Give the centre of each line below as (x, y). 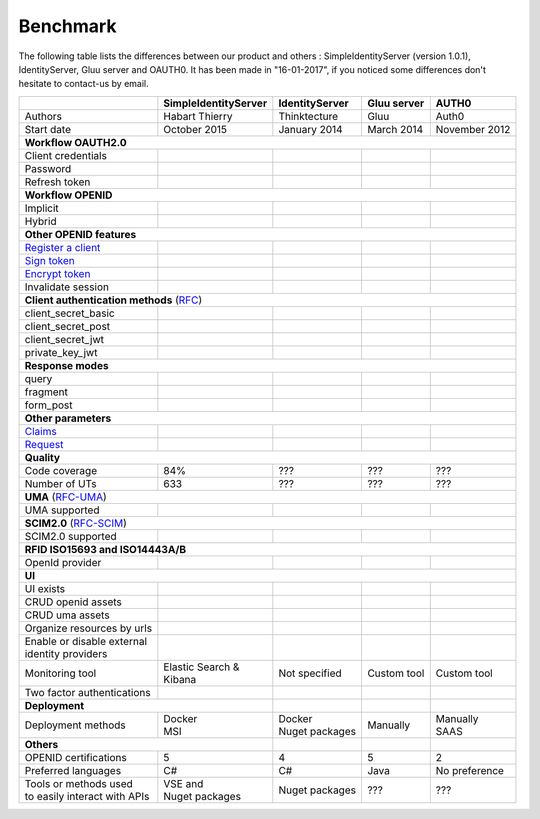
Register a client (62, 247)
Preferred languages (73, 770)
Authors (43, 116)
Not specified (310, 673)
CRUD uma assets (67, 615)
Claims (40, 431)
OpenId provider (63, 562)
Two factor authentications (87, 692)
